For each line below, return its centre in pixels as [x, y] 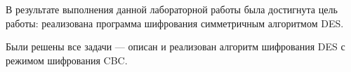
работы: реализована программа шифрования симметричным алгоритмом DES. [175, 23]
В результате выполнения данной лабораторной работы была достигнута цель [172, 9]
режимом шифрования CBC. [67, 60]
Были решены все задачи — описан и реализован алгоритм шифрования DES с [175, 46]
